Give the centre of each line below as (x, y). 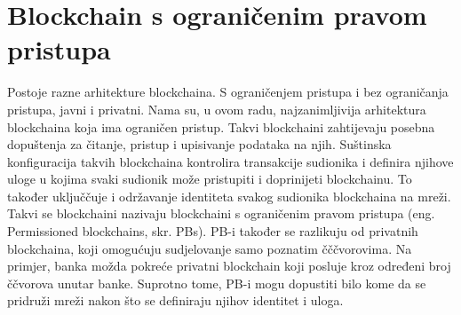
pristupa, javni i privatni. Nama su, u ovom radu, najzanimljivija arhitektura (217, 109)
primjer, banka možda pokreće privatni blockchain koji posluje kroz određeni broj (229, 266)
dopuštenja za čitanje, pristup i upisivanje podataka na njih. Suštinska (199, 144)
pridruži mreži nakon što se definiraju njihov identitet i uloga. (175, 300)
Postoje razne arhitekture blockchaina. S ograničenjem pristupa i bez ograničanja (228, 92)
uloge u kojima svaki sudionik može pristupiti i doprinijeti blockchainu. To (210, 179)
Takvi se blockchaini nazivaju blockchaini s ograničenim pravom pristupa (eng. (221, 213)
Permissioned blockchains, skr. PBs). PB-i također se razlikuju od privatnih (213, 231)
